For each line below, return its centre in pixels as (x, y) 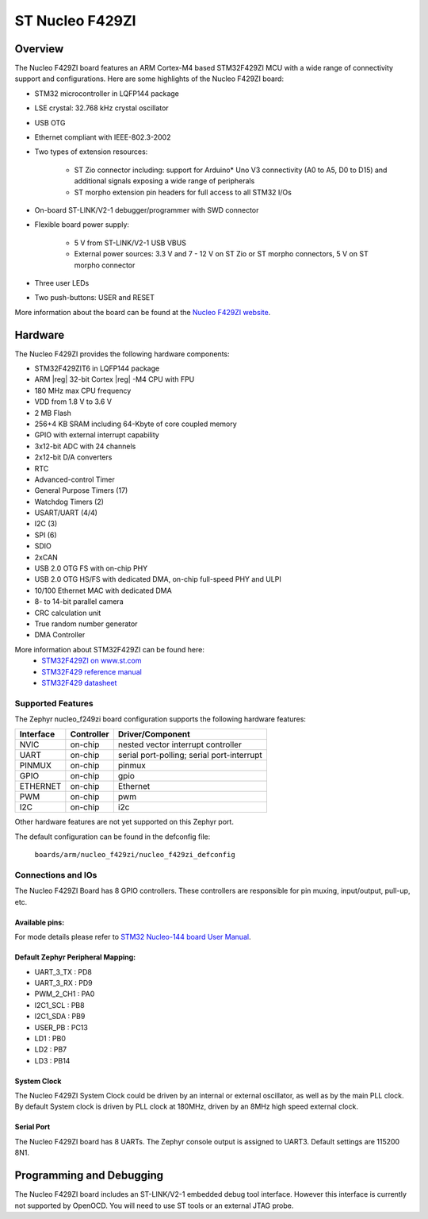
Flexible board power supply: (82, 225)
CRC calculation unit (68, 613)
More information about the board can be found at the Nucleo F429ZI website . (143, 312)
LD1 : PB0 (50, 1038)
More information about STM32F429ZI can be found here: (110, 649)
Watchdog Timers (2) (69, 502)
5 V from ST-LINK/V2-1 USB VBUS (130, 243)
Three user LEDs (62, 283)
